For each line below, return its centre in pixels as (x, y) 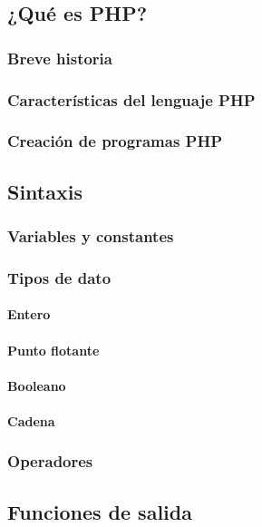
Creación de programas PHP (115, 141)
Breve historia (60, 58)
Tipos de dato (59, 277)
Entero (29, 314)
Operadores (50, 461)
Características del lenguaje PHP (131, 99)
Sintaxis (45, 191)
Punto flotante (53, 350)
